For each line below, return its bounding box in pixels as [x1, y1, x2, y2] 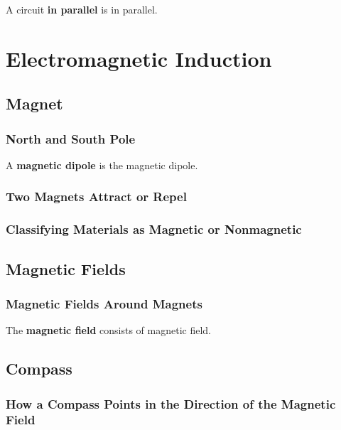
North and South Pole [6, 129, 136, 147]
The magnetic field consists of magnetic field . [6, 323, 211, 338]
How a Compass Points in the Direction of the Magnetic [6, 394, 336, 412]
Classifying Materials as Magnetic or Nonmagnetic [6, 220, 302, 238]
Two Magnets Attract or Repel [6, 188, 187, 205]
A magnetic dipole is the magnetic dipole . [6, 157, 198, 172]
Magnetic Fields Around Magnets [6, 294, 202, 312]
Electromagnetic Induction [6, 43, 272, 72]
